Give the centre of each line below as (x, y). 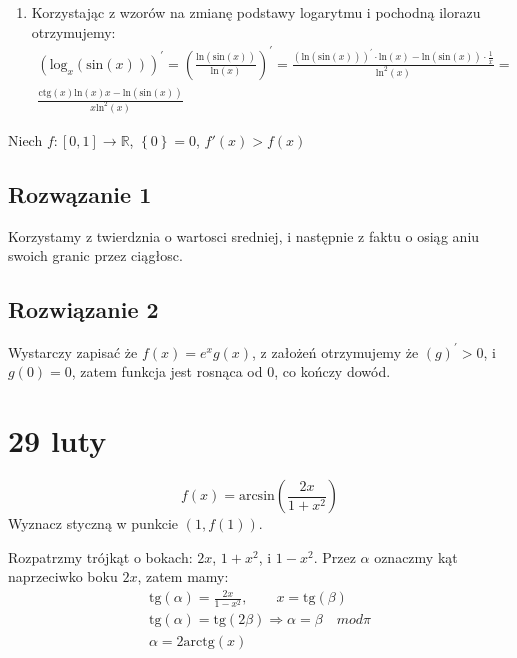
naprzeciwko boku (63, 576)
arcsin (256, 496)
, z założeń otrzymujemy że (335, 351)
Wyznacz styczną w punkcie (93, 523)
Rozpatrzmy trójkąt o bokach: (100, 556)
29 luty (57, 440)
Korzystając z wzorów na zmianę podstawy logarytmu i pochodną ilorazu (256, 12)
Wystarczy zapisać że (73, 351)
